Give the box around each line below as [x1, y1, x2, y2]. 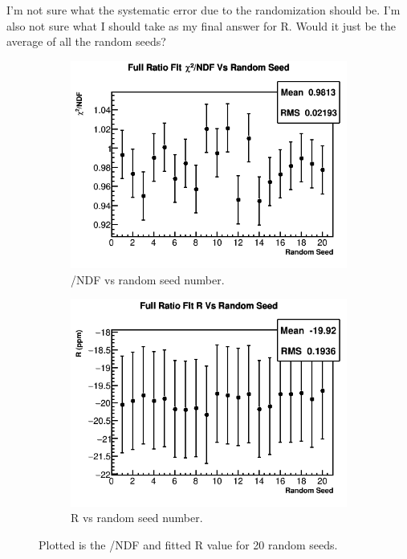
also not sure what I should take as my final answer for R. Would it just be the [6, 17, 396, 34]
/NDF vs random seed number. [71, 271, 225, 288]
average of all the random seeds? [6, 33, 166, 50]
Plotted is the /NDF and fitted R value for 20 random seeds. [39, 536, 338, 553]
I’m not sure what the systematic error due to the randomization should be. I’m [6, 2, 401, 18]
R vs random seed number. [71, 509, 203, 526]
